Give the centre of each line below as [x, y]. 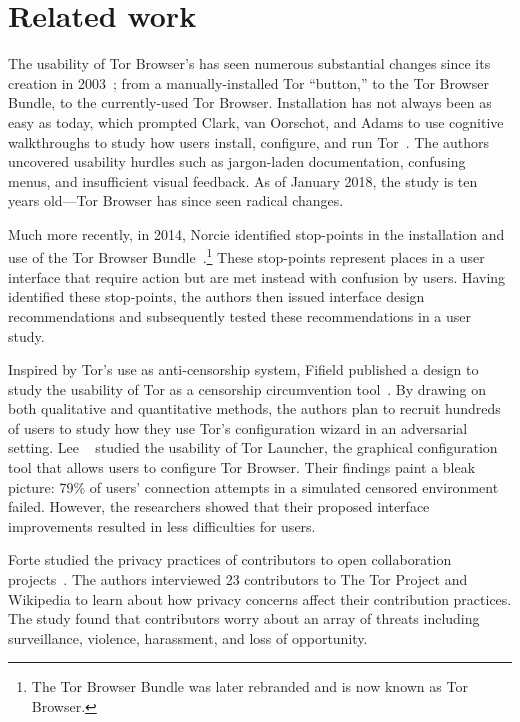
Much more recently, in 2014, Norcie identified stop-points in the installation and [256, 233]
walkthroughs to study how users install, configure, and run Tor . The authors [249, 141]
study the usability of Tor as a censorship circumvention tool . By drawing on [247, 388]
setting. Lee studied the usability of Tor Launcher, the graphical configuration [253, 447]
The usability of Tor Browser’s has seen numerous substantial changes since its [249, 63]
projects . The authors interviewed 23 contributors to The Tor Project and [238, 579]
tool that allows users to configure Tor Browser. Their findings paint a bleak [242, 467]
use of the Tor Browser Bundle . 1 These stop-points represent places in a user [246, 256]
